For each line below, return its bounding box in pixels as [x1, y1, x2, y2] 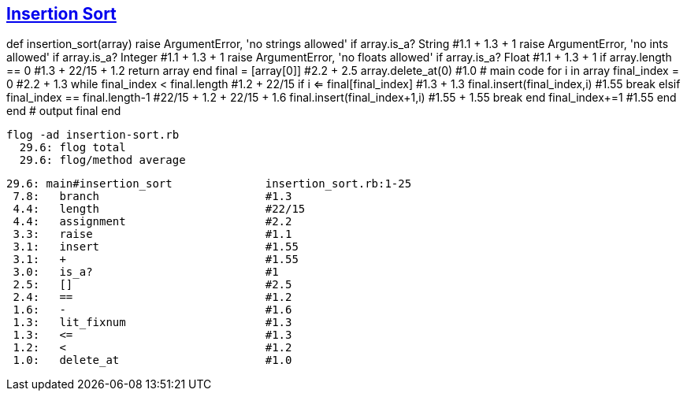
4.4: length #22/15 [13, 202, 306, 216]
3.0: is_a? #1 [13, 265, 279, 279]
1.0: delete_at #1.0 [13, 354, 292, 367]
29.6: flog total [19, 141, 126, 154]
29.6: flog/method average [19, 154, 186, 167]
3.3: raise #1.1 [13, 228, 292, 241]
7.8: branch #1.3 [13, 190, 292, 203]
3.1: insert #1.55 [13, 240, 299, 254]
